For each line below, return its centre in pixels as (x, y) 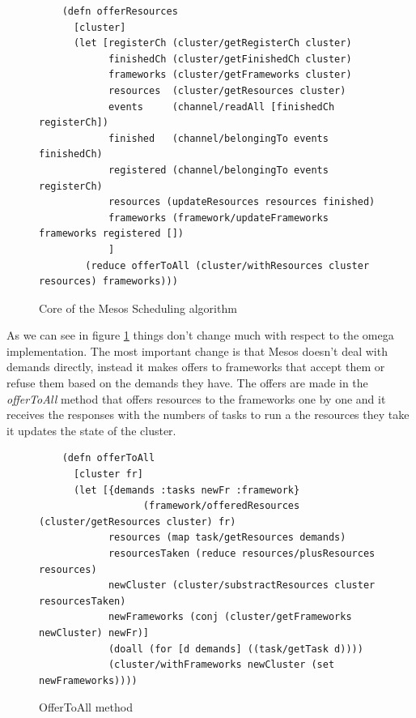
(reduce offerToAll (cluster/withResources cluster (227, 265)
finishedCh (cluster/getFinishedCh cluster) (230, 59)
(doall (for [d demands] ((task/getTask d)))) (236, 649)
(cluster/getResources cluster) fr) (138, 521)
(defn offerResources (120, 11)
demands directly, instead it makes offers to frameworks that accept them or (196, 367)
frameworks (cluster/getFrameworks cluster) (230, 75)
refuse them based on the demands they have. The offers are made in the (187, 383)
